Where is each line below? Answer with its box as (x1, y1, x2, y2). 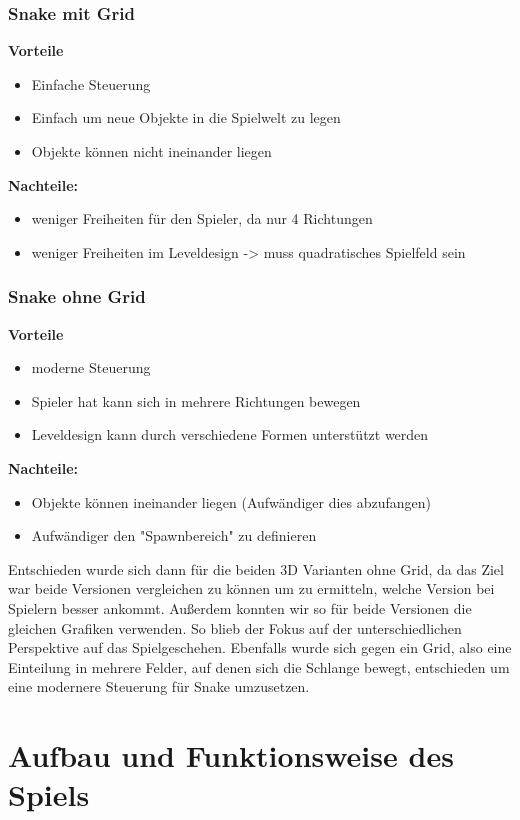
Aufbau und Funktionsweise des (8, 735, 454, 776)
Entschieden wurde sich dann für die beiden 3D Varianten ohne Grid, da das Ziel (8, 558, 504, 579)
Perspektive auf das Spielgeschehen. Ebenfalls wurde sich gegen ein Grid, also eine (8, 637, 512, 658)
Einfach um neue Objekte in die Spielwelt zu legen (31, 107, 341, 128)
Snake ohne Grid (8, 284, 146, 309)
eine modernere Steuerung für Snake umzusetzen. (8, 676, 310, 697)
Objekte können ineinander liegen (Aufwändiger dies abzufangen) (31, 491, 432, 512)
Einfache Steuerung (31, 73, 151, 94)
